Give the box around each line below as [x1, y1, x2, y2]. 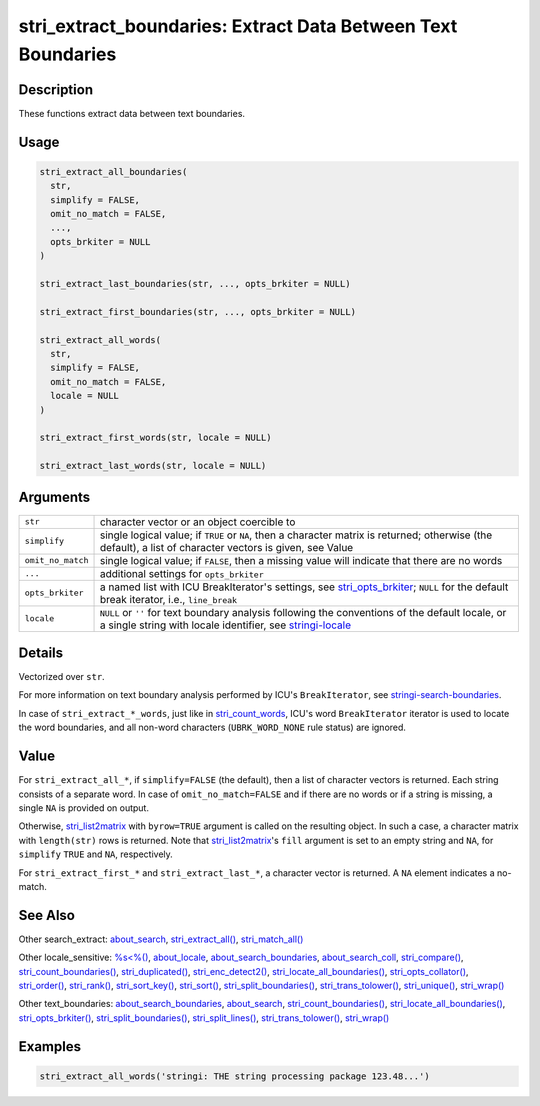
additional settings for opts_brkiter [99, 566, 264, 580]
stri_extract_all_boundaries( [39, 166, 188, 177]
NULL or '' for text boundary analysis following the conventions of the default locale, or [99, 605, 507, 619]
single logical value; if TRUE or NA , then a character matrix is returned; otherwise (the [99, 528, 493, 542]
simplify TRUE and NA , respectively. [18, 848, 174, 860]
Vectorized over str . [18, 671, 105, 683]
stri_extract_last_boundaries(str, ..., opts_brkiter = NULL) [39, 278, 351, 289]
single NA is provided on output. [18, 801, 150, 814]
